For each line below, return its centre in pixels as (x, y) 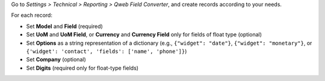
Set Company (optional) (56, 60)
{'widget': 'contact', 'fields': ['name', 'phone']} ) (107, 51)
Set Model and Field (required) (65, 26)
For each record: (32, 15)
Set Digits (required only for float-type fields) (82, 68)
